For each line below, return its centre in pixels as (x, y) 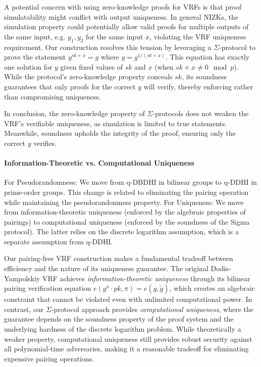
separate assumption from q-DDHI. (59, 241)
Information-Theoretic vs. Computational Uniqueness (99, 163)
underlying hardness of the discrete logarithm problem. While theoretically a (123, 329)
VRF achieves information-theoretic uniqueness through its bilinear (146, 278)
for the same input (115, 36)
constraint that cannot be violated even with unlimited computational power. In (128, 299)
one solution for (28, 66)
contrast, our (24, 309)
